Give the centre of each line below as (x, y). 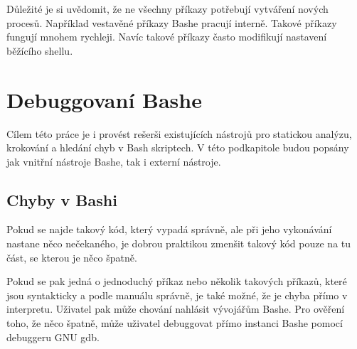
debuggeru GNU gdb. (53, 337)
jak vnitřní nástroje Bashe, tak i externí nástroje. (114, 161)
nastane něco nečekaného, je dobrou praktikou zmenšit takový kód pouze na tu (179, 243)
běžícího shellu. (40, 50)
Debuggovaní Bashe (104, 99)
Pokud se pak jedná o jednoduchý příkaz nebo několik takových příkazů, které (177, 281)
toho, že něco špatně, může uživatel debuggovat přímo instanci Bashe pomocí (175, 323)
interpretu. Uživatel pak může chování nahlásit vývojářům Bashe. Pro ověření (176, 309)
